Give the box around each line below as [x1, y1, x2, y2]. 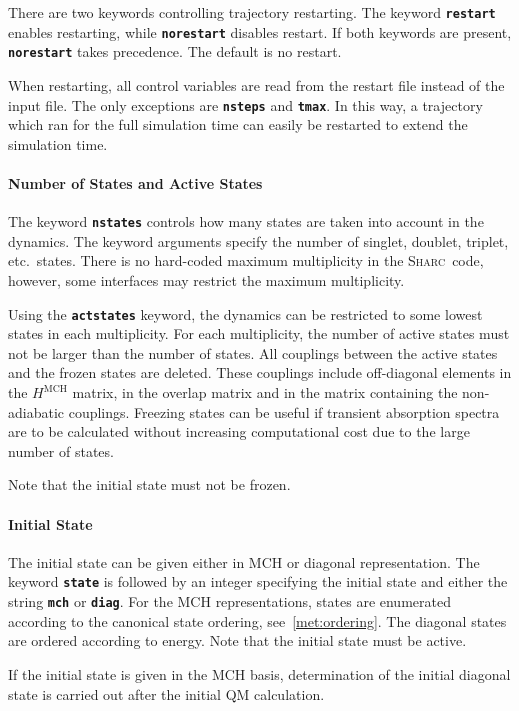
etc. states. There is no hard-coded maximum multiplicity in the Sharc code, [8, 250, 484, 271]
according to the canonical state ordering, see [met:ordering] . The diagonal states [8, 610, 507, 631]
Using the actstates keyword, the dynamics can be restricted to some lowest [8, 303, 483, 324]
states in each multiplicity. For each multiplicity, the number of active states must [8, 323, 510, 344]
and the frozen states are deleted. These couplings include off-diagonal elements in [8, 362, 512, 383]
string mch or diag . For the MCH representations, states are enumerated [8, 591, 451, 612]
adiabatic [8, 401, 65, 422]
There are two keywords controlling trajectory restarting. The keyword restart [8, 2, 496, 22]
